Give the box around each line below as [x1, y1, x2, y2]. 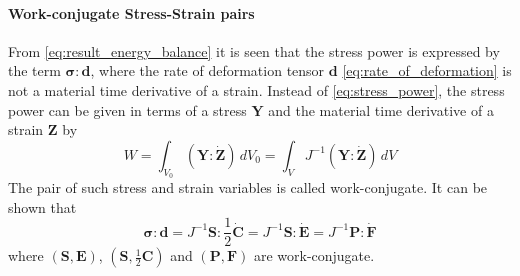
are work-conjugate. [253, 245, 375, 266]
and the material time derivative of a [268, 99, 494, 120]
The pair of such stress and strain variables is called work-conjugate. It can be [8, 176, 488, 197]
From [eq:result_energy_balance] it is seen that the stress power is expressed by [8, 40, 500, 61]
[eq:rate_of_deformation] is [342, 60, 512, 81]
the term [8, 60, 61, 81]
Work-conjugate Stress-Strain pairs [8, 2, 255, 23]
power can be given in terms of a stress [8, 99, 247, 120]
